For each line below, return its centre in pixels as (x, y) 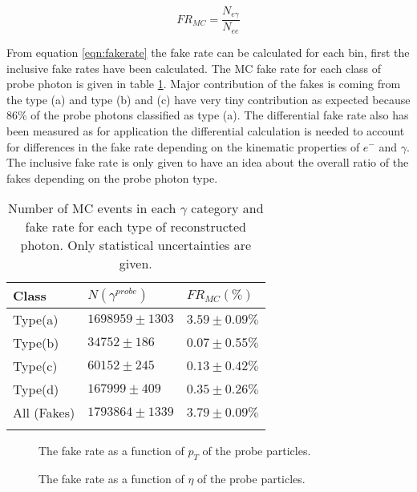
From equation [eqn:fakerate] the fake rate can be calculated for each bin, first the (208, 52)
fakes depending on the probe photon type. (112, 177)
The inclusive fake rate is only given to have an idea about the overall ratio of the (208, 162)
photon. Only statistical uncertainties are (136, 245)
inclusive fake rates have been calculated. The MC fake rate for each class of (194, 68)
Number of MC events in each (92, 208)
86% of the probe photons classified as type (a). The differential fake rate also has (208, 115)
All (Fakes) (44, 413)
